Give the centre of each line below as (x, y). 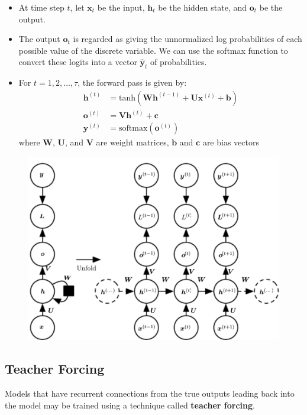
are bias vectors (231, 142)
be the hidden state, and (203, 7)
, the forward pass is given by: (132, 82)
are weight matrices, (133, 142)
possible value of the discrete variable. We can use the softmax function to (153, 50)
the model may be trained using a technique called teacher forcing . (130, 405)
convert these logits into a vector (78, 62)
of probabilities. (179, 62)
